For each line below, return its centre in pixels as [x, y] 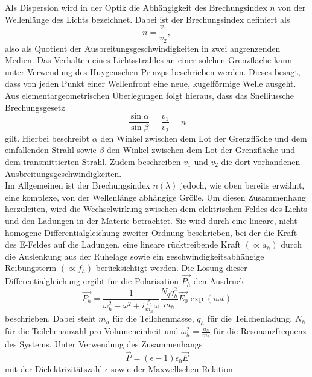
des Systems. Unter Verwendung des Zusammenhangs [104, 344]
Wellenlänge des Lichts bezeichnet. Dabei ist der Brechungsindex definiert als [148, 19]
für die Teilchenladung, [250, 318]
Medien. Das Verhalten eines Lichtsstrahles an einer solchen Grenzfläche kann [148, 60]
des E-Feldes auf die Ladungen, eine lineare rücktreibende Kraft [123, 244]
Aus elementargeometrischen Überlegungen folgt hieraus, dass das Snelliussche [150, 95]
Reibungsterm [31, 268]
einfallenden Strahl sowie [51, 150]
